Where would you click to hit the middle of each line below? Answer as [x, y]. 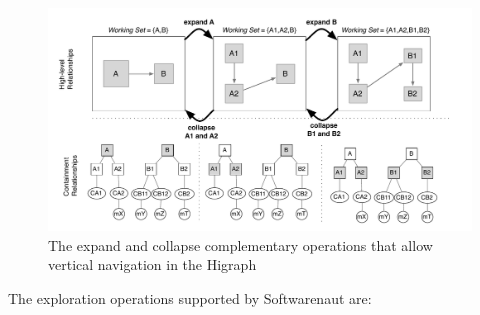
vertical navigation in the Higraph [152, 264]
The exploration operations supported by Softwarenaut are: [190, 297]
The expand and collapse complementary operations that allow [240, 244]
